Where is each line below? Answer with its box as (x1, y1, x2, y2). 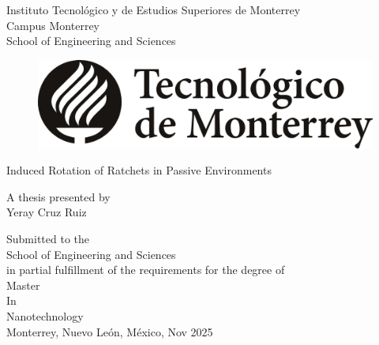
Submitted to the (6, 230, 90, 246)
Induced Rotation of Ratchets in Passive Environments (6, 162, 272, 178)
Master (6, 276, 40, 293)
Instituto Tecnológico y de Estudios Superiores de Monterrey (6, 2, 301, 17)
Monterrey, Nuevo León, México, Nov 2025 (6, 323, 213, 339)
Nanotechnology (6, 307, 84, 324)
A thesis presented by (6, 188, 111, 204)
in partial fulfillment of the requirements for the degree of (6, 261, 285, 278)
